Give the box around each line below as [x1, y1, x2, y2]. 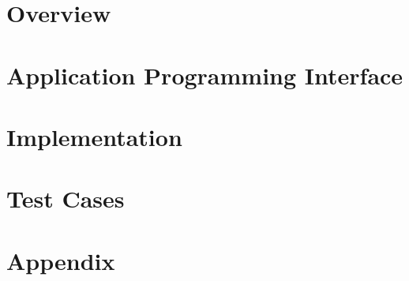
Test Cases [6, 182, 125, 215]
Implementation [6, 120, 182, 152]
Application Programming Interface [6, 58, 403, 91]
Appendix [6, 244, 115, 276]
